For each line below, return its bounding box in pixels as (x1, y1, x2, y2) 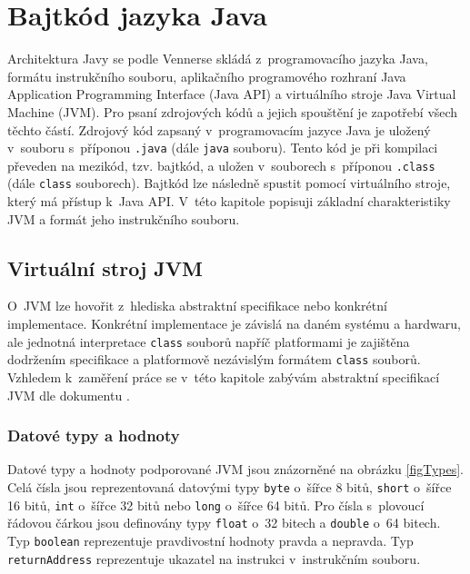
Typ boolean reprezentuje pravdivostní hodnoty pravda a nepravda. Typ (7, 530, 414, 549)
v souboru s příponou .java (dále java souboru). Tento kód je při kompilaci (7, 138, 438, 157)
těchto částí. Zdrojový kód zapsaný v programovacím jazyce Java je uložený (7, 120, 431, 139)
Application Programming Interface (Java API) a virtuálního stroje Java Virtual (7, 84, 456, 104)
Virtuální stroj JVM (7, 253, 203, 282)
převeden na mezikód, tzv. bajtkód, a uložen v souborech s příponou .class (7, 155, 435, 174)
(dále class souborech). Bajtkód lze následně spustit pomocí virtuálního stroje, (7, 173, 451, 193)
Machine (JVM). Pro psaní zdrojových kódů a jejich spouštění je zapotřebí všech (7, 102, 458, 121)
